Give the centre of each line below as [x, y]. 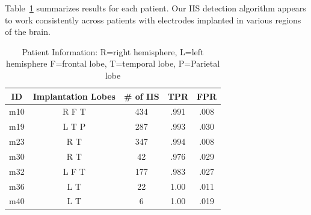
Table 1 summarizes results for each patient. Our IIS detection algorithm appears [155, 8]
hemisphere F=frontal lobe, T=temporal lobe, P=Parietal [113, 63]
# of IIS [141, 96]
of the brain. [28, 32]
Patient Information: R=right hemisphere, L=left [113, 51]
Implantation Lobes [74, 96]
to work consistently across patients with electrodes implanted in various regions [153, 20]
